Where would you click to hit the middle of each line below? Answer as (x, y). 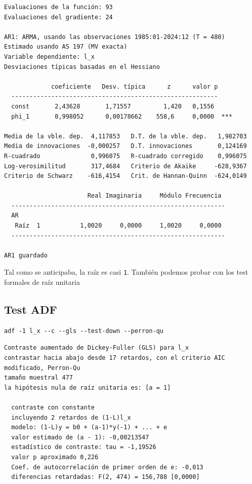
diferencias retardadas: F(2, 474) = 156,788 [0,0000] (106, 477)
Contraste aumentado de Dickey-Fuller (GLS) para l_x (97, 348)
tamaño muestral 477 (39, 378)
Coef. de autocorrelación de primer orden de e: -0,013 (107, 467)
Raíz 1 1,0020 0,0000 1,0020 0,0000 (118, 226)
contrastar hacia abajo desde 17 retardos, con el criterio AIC (115, 358)
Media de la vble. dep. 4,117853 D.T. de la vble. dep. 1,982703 (125, 136)
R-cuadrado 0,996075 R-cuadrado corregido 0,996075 (125, 156)
